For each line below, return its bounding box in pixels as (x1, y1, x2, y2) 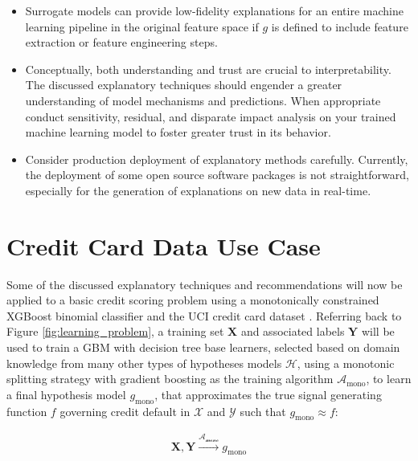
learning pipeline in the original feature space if (25, 18, 259, 35)
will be (361, 323, 395, 340)
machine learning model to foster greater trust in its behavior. (25, 124, 331, 141)
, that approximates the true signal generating (154, 386, 382, 402)
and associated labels (240, 323, 345, 340)
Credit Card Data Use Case (6, 229, 321, 262)
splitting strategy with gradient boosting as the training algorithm (6, 370, 334, 387)
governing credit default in (59, 402, 191, 419)
